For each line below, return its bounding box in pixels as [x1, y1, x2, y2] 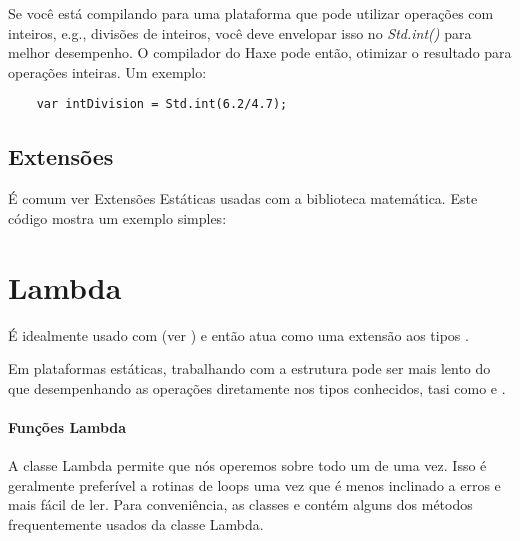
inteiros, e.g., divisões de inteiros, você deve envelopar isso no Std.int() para [8, 22, 472, 43]
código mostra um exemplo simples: [8, 207, 227, 228]
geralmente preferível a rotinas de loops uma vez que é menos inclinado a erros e [8, 474, 501, 495]
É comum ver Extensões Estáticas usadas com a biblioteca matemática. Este [8, 188, 478, 209]
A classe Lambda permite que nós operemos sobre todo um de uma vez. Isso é [8, 455, 487, 476]
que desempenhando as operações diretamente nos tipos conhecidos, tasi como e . [8, 377, 506, 398]
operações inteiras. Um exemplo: [8, 61, 207, 82]
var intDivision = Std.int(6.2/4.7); [36, 97, 288, 112]
